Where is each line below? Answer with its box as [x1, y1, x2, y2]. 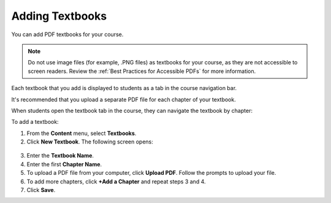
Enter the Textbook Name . [26, 152, 94, 159]
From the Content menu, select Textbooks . [26, 129, 137, 137]
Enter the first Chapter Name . [26, 160, 102, 168]
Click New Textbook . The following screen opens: [26, 138, 153, 145]
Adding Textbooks [11, 9, 107, 23]
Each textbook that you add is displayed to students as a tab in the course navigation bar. [11, 85, 237, 92]
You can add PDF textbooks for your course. [11, 31, 124, 38]
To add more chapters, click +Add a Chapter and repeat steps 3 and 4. [26, 178, 206, 185]
